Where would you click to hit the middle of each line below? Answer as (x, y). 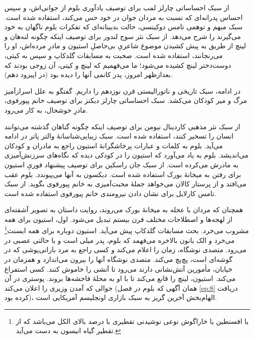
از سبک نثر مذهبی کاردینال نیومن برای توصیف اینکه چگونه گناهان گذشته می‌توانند (122, 126)
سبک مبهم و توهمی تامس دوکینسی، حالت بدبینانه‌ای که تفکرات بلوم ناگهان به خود (124, 27)
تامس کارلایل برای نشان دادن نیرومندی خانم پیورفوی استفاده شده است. (110, 193)
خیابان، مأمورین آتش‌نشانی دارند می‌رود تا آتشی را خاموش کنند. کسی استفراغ (118, 269)
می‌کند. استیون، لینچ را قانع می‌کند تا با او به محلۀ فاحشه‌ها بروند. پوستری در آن (120, 278)
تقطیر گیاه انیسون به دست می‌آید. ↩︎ (68, 330)
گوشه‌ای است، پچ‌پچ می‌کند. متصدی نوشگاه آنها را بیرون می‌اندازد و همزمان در (118, 259)
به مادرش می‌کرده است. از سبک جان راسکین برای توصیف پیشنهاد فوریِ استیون (122, 164)
